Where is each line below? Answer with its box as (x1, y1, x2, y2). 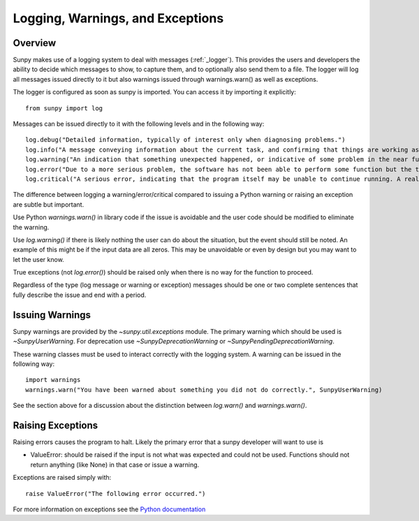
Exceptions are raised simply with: (13, 474, 112, 482)
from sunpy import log (25, 104, 103, 112)
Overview (13, 37, 57, 49)
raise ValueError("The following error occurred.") (25, 490, 206, 497)
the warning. (13, 223, 50, 231)
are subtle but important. (13, 200, 84, 209)
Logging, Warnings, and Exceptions (13, 10, 224, 26)
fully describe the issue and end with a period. (13, 291, 147, 299)
